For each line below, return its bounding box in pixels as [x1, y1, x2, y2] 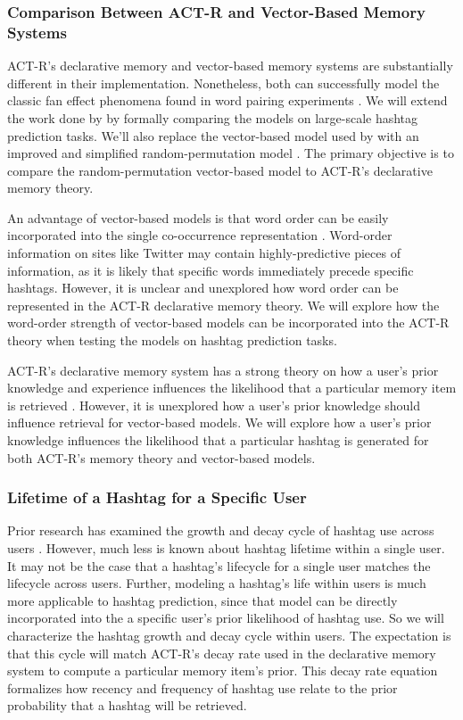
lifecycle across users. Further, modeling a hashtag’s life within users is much [7, 574, 426, 592]
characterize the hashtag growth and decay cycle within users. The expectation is [7, 625, 451, 644]
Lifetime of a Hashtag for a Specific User [7, 486, 307, 509]
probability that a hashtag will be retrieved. [7, 696, 247, 715]
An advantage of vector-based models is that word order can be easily [7, 208, 389, 227]
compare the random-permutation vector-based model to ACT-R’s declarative [7, 161, 433, 179]
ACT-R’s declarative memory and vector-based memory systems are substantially [7, 56, 453, 75]
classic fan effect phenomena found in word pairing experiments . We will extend [7, 91, 448, 110]
